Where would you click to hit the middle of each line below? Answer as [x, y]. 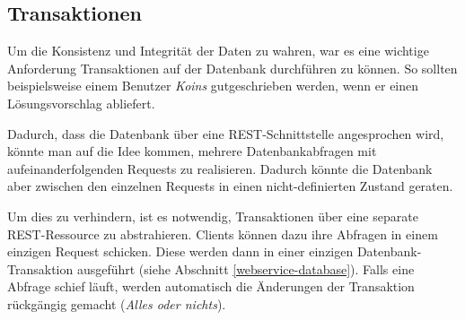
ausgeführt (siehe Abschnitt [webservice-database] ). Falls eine [246, 268]
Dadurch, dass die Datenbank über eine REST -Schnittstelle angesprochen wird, [226, 133]
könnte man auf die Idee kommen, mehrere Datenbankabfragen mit [192, 151]
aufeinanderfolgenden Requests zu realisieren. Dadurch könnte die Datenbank [220, 168]
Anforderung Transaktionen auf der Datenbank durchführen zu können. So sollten [232, 68]
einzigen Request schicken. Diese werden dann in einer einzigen [180, 251]
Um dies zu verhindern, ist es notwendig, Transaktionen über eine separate [213, 216]
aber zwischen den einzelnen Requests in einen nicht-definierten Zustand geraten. [230, 186]
